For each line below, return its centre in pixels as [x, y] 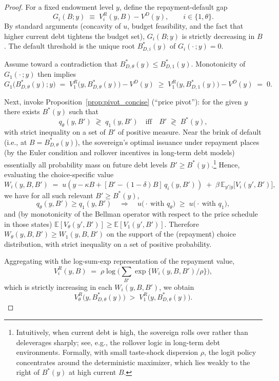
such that [84, 111]
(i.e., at [16, 142]
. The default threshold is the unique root [69, 46]
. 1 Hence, [226, 163]
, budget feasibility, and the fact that [185, 26]
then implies [57, 74]
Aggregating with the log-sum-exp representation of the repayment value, [119, 261]
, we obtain [177, 287]
